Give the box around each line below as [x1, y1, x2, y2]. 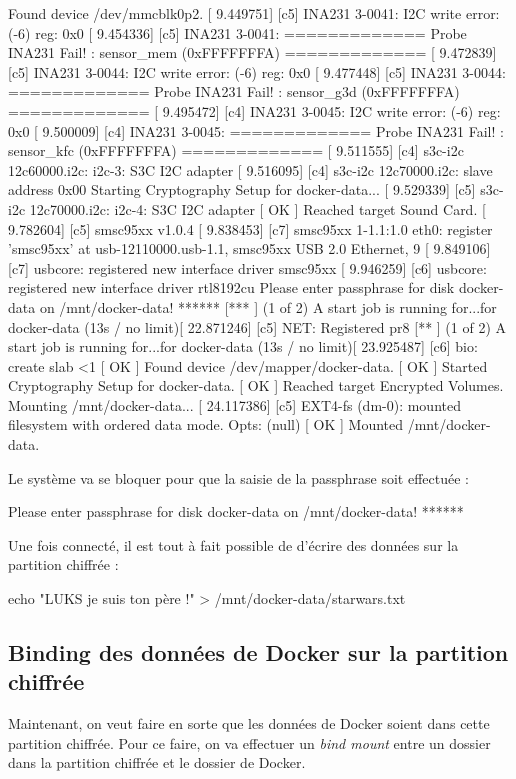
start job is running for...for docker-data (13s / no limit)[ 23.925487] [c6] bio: [8, 336, 478, 357]
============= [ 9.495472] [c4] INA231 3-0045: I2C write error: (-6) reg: [8, 100, 501, 121]
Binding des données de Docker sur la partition [8, 637, 509, 668]
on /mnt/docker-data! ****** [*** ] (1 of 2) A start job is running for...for [39, 296, 497, 317]
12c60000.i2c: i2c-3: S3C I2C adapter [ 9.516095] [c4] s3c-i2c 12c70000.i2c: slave [8, 159, 493, 180]
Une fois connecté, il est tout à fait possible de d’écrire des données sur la [8, 534, 459, 555]
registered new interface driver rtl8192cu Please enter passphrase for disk [8, 277, 455, 298]
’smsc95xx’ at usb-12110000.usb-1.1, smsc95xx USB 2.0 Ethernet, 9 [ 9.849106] [8, 238, 491, 259]
